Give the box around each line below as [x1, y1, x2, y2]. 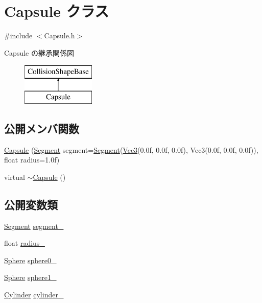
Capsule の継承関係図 [4, 47, 74, 58]
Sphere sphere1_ [4, 272, 57, 283]
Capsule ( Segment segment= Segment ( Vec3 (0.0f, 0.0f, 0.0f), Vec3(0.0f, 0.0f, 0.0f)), [4, 144, 258, 155]
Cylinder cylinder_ [4, 289, 64, 300]
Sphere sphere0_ [4, 254, 57, 265]
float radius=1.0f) [4, 154, 60, 165]
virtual [4, 171, 25, 182]
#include [4, 30, 33, 41]
